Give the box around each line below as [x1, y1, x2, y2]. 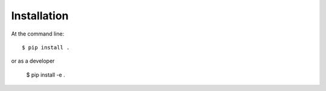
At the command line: [11, 30, 65, 37]
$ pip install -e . [26, 71, 66, 78]
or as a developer [11, 57, 55, 64]
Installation [11, 9, 69, 22]
